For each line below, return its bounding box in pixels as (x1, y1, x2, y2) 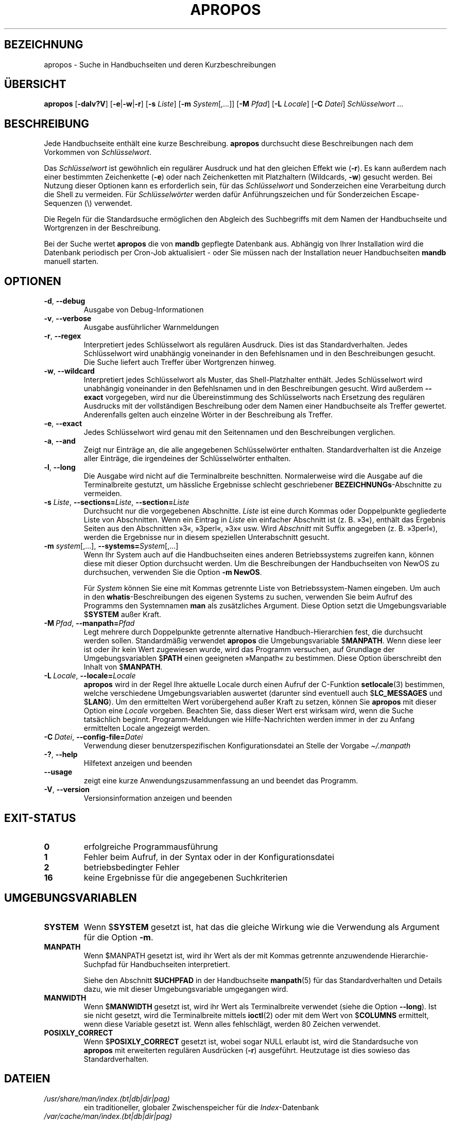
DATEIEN (4, 1072, 50, 1085)
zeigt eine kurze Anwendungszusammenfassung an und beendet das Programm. (83, 776, 358, 785)
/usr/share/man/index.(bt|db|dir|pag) (44, 1094, 170, 1103)
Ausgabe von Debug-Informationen (83, 305, 204, 314)
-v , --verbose (44, 314, 92, 323)
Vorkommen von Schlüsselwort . (44, 148, 151, 157)
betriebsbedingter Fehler (83, 862, 180, 872)
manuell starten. (44, 257, 99, 266)
